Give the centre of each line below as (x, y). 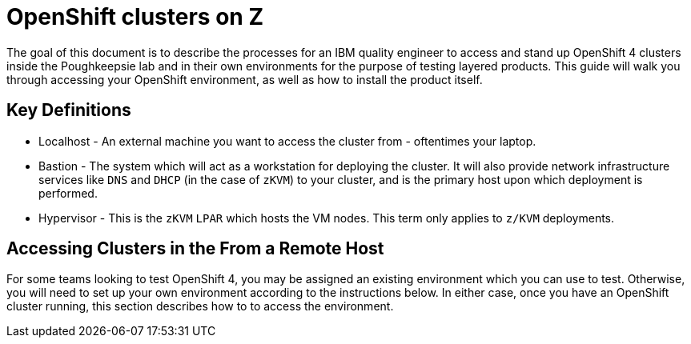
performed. (68, 193)
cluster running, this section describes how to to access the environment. (200, 306)
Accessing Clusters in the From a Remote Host (195, 249)
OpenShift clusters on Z (135, 17)
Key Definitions (69, 110)
